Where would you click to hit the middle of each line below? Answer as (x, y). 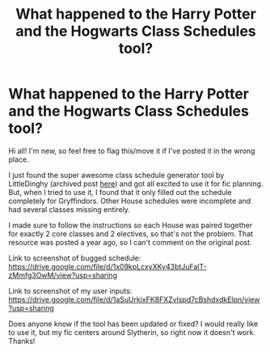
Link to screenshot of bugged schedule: (75, 258)
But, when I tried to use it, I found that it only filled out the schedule (120, 192)
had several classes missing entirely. (70, 209)
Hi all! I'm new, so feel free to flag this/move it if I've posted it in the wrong (132, 151)
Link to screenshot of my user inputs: (70, 291)
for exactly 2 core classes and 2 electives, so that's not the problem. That (131, 233)
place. (19, 159)
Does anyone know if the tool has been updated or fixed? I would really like (133, 324)
